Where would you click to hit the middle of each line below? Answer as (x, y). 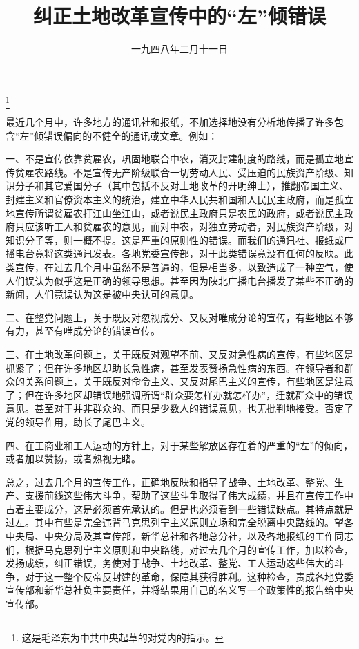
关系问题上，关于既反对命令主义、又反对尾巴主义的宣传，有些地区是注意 (189, 381)
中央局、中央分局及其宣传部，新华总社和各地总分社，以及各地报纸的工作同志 (179, 536)
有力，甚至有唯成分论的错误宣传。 (83, 331)
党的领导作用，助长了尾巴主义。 (78, 421)
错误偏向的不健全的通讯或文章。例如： (131, 135)
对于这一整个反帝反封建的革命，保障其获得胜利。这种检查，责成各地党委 (189, 576)
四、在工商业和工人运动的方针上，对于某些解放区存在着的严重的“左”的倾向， (179, 445)
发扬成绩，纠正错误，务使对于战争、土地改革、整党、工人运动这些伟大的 (170, 563)
